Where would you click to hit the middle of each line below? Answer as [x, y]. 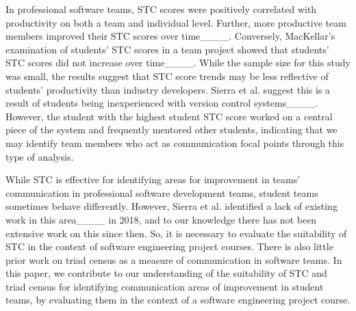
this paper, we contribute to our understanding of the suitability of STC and [166, 273]
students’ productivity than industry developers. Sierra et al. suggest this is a [168, 89]
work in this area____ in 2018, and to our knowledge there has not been [161, 219]
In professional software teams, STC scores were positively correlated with [161, 9]
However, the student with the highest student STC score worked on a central [169, 116]
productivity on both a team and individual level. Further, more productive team [176, 22]
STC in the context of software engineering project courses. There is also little [169, 246]
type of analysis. [40, 156]
